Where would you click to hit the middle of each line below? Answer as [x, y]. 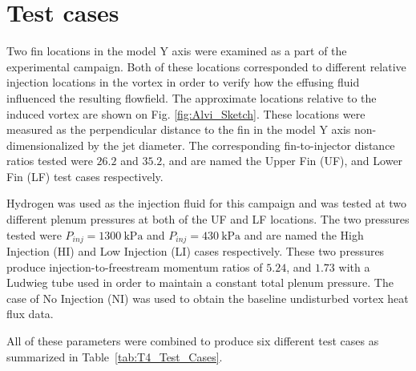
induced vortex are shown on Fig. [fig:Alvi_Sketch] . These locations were [186, 113]
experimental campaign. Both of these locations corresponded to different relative [206, 66]
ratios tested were [50, 161]
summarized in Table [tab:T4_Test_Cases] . [115, 356]
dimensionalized [45, 145]
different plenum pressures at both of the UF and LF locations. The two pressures [208, 219]
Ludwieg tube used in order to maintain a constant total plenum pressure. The [200, 282]
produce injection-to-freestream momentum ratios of [135, 266]
